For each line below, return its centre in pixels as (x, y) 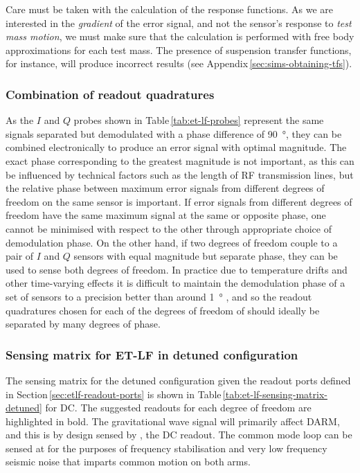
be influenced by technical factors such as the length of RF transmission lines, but (180, 174)
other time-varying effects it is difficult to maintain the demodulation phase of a (175, 283)
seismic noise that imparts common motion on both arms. (128, 462)
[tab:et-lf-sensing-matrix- (275, 394)
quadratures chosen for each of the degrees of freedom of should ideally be (163, 310)
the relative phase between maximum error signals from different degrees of (165, 188)
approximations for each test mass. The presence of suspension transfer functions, (179, 50)
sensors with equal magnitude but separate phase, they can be (206, 256)
